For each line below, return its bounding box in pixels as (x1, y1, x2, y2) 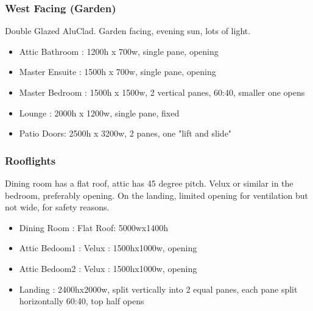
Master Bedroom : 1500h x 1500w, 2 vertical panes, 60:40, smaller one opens (19, 86, 305, 98)
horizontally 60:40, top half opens (19, 295, 144, 307)
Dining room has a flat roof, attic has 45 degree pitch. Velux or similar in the (5, 177, 294, 189)
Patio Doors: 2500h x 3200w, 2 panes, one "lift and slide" (19, 127, 232, 140)
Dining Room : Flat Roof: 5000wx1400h (19, 221, 169, 234)
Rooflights (5, 152, 56, 168)
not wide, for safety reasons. (5, 201, 110, 213)
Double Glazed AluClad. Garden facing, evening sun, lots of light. (5, 24, 251, 37)
